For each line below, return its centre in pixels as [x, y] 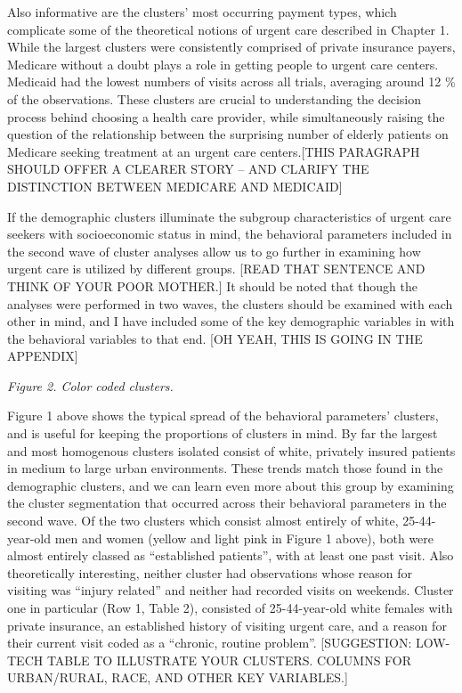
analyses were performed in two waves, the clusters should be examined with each [230, 303]
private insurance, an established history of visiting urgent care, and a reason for [227, 625]
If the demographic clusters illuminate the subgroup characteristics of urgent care [229, 216]
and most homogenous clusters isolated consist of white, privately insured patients [231, 450]
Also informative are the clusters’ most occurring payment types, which [202, 12]
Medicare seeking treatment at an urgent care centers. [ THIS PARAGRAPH [214, 151]
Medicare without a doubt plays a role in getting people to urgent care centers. [223, 64]
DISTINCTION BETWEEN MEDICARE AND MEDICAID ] [175, 186]
